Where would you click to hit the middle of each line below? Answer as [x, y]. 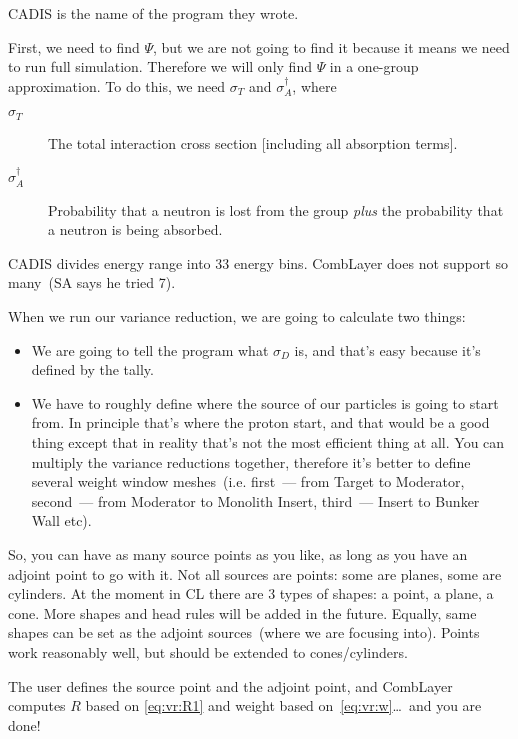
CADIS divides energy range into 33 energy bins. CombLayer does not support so [258, 262]
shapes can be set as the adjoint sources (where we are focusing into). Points [244, 632]
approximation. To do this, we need [117, 85]
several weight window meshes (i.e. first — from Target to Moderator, [248, 481]
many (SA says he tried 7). [92, 282]
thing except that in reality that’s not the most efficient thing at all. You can [268, 442]
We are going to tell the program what [150, 349]
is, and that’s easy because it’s [387, 349]
